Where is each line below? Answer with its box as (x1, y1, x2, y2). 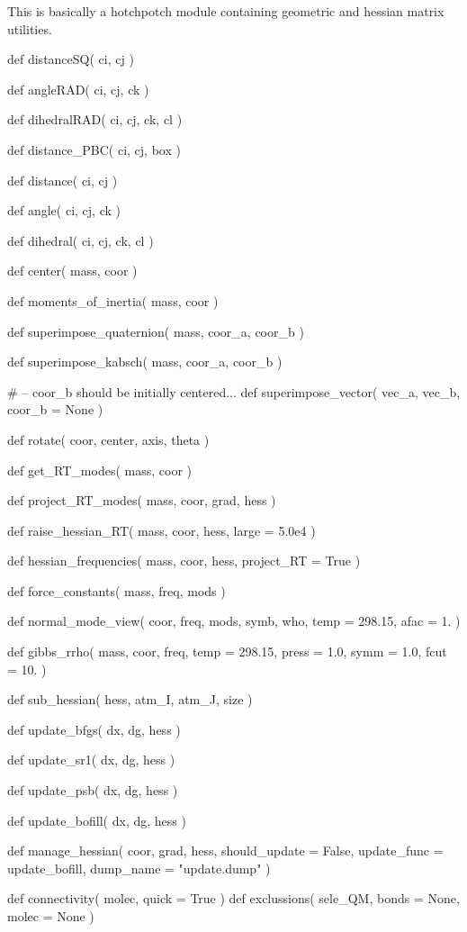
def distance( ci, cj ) (7, 170, 118, 189)
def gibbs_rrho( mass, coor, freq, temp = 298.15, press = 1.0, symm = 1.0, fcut (7, 642, 447, 661)
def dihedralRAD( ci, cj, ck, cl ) (7, 110, 183, 129)
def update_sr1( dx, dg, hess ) (7, 750, 175, 769)
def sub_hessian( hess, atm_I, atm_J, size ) (7, 690, 253, 709)
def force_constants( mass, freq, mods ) (7, 581, 226, 600)
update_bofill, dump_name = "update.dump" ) (7, 858, 271, 877)
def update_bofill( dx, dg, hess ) (7, 810, 186, 829)
